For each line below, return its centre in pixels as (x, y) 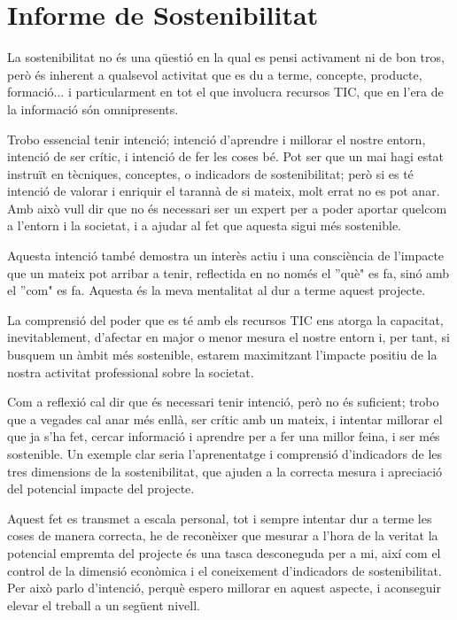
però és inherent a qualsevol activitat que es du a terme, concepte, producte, (215, 74)
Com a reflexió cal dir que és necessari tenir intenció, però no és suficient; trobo (223, 402)
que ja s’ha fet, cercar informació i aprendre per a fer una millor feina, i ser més (224, 436)
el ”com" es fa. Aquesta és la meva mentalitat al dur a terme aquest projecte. (217, 290)
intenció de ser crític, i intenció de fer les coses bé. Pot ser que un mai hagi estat (226, 156)
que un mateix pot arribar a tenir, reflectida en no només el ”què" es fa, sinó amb (228, 272)
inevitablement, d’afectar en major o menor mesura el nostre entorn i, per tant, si (228, 337)
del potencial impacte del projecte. (101, 488)
